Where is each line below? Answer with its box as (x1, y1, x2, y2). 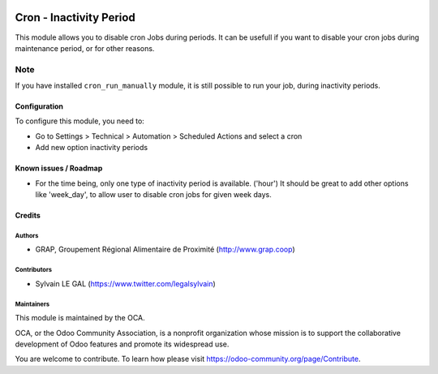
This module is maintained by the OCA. (15, 313, 145, 323)
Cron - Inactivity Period (15, 11, 135, 24)
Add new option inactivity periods (35, 143, 148, 153)
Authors (15, 231, 39, 239)
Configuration (15, 101, 64, 111)
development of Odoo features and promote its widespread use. (15, 339, 230, 349)
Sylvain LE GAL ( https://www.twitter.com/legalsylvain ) (35, 278, 217, 288)
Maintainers (15, 300, 50, 308)
